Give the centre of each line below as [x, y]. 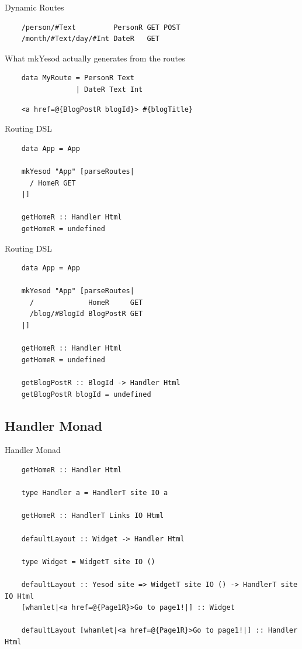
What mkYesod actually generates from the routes [95, 58]
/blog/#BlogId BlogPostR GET [86, 314]
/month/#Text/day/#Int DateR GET [90, 39]
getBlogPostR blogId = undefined [86, 394]
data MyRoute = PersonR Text [78, 78]
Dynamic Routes [34, 7]
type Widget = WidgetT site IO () [88, 562]
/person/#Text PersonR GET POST [101, 27]
